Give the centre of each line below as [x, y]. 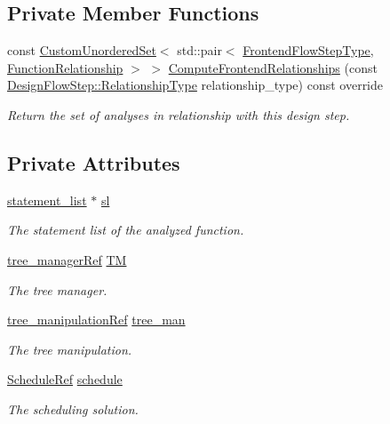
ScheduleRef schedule [65, 379]
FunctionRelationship [65, 67]
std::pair [199, 50]
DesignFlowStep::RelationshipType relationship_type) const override [195, 85]
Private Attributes [94, 162]
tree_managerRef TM [67, 259]
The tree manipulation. [70, 349]
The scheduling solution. [73, 408]
